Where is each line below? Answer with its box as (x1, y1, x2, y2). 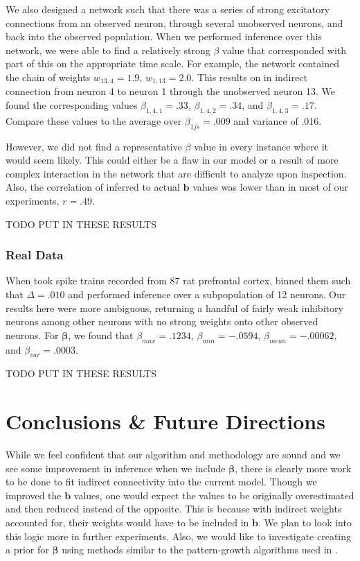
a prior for (6, 542, 49, 557)
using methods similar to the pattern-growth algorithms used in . (62, 542, 338, 557)
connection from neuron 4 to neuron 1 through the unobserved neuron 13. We (6, 84, 335, 98)
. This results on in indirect (191, 69, 307, 84)
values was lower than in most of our (192, 180, 348, 194)
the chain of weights (6, 69, 91, 84)
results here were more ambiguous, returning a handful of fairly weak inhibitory (6, 300, 343, 315)
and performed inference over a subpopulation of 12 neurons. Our (68, 286, 346, 301)
